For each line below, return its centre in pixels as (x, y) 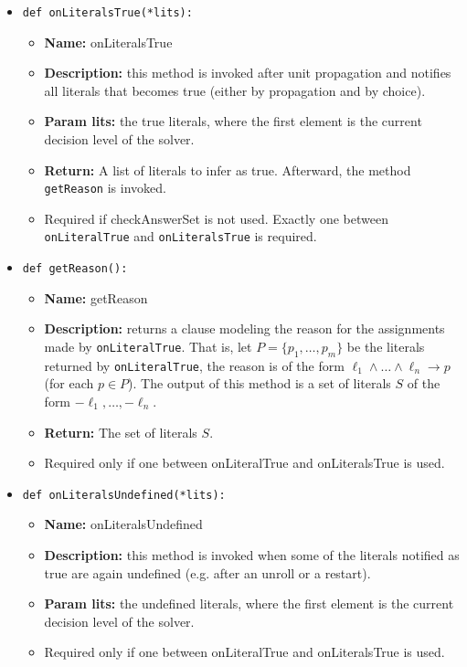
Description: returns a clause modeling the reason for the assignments (244, 328)
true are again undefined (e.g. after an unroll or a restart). (207, 572)
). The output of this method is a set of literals (260, 383)
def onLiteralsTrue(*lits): (107, 13)
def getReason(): (75, 269)
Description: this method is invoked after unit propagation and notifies (248, 73)
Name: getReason (96, 297)
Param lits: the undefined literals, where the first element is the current (249, 603)
